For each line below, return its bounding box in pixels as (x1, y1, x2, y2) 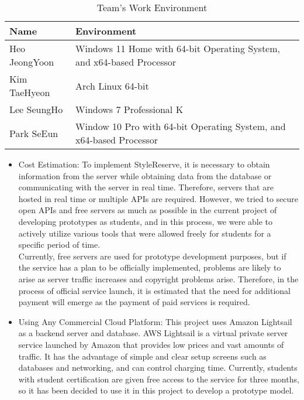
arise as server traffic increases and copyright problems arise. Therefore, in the (18, 272, 299, 285)
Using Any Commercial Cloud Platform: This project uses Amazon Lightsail (18, 315, 292, 327)
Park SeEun (9, 126, 58, 140)
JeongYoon (9, 55, 54, 69)
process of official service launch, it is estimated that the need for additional (18, 284, 291, 296)
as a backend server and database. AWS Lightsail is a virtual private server (18, 327, 288, 339)
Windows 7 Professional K (75, 102, 184, 116)
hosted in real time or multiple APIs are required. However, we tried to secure (18, 192, 299, 204)
